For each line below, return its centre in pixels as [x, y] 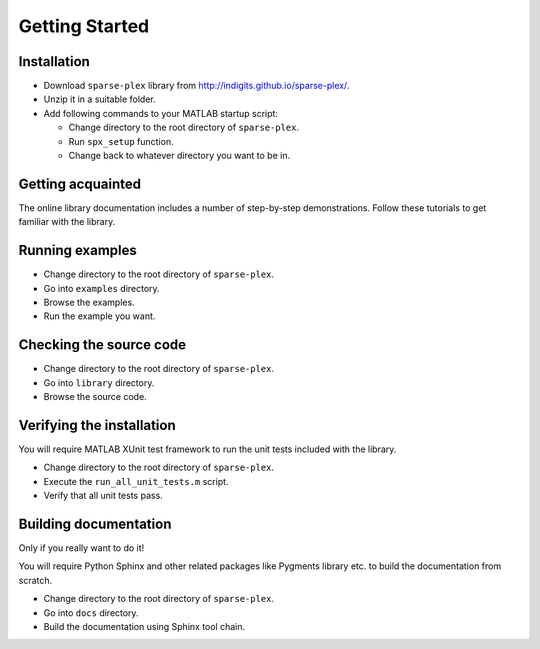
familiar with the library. [67, 222]
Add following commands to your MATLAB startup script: [161, 113]
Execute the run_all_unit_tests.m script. [136, 481]
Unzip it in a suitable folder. [99, 99]
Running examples [77, 250]
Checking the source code [102, 345]
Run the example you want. [99, 316]
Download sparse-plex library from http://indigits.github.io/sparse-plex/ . [196, 86]
